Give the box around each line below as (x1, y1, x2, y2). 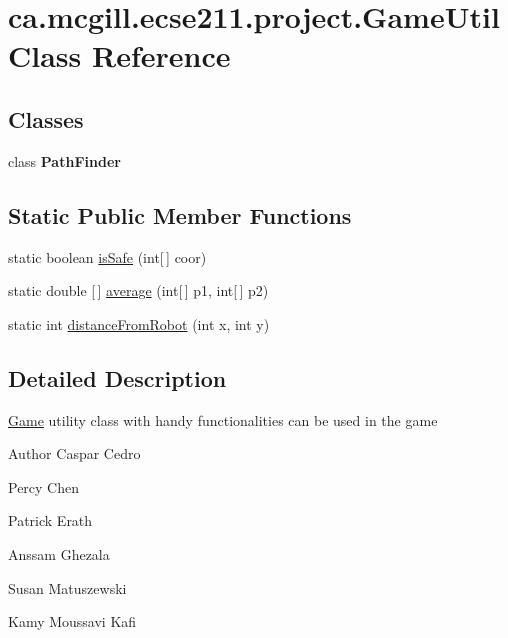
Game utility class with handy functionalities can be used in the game (8, 409, 438, 430)
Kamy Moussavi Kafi (8, 611, 137, 632)
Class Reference (8, 35, 231, 76)
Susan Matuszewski (8, 577, 127, 598)
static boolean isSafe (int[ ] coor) (8, 246, 207, 267)
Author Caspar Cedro (8, 443, 141, 464)
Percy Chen (8, 476, 80, 497)
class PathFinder (8, 150, 121, 171)
